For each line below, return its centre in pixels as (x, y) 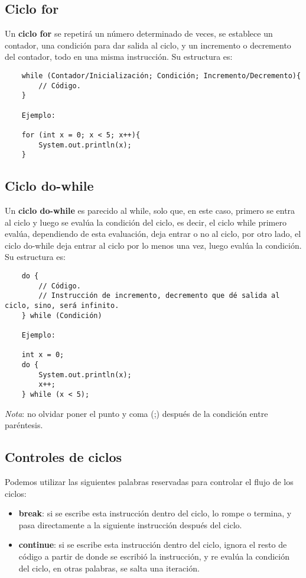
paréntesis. (24, 425)
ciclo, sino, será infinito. (62, 306)
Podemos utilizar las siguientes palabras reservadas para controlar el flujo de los (149, 481)
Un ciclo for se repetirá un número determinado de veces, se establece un (139, 33)
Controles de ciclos (64, 457)
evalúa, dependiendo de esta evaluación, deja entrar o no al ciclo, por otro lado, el (153, 234)
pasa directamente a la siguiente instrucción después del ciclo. (130, 524)
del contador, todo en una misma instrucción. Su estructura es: (119, 57)
